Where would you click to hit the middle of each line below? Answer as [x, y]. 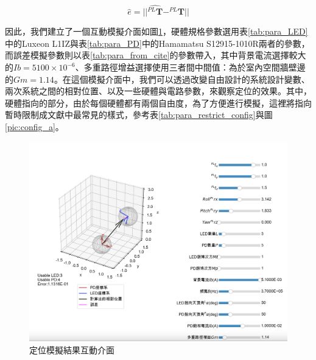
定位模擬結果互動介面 [72, 349]
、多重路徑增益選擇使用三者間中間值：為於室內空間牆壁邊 [190, 67]
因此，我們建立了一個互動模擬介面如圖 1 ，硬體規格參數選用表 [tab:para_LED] [156, 31]
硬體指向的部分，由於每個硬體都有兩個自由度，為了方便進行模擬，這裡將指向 [158, 102]
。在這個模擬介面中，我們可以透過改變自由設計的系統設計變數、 [182, 79]
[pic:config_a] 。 [34, 127]
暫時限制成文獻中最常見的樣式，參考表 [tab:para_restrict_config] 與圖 [139, 115]
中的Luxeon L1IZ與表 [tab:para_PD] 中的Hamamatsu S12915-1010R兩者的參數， [157, 43]
